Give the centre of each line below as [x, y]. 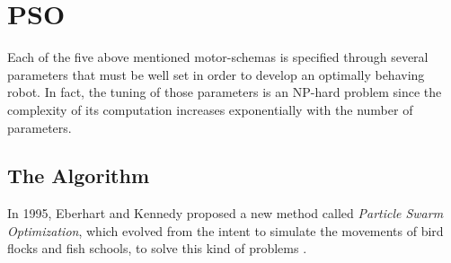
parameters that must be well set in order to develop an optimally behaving [216, 74]
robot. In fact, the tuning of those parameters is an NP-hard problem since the [225, 92]
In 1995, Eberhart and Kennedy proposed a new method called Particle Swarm [225, 213]
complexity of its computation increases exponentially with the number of [210, 109]
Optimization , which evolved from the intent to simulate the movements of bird [225, 230]
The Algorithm [79, 175]
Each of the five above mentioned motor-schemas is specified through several [218, 57]
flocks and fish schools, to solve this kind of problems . [157, 248]
